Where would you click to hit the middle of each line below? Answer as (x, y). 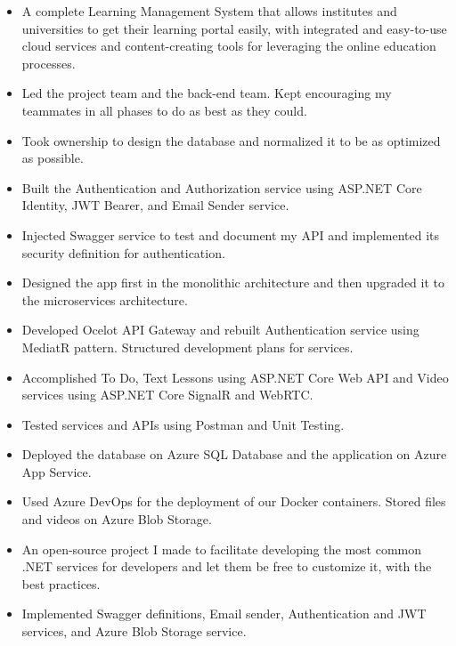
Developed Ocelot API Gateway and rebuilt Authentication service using (220, 330)
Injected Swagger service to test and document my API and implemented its (231, 234)
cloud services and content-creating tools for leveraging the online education (229, 46)
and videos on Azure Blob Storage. (117, 519)
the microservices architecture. (105, 299)
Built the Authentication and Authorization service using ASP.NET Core (222, 187)
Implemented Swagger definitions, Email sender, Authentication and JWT (224, 614)
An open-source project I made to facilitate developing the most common (221, 549)
